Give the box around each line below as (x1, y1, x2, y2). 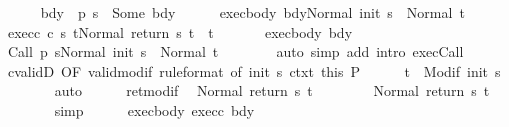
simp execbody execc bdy (54, 99, 255, 120)
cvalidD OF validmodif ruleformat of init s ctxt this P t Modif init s (7, 60, 501, 81)
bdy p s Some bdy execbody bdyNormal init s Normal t (40, 2, 465, 22)
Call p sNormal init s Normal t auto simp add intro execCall (7, 41, 464, 62)
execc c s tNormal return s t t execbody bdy (7, 21, 353, 42)
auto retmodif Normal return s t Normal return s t (54, 80, 490, 101)
